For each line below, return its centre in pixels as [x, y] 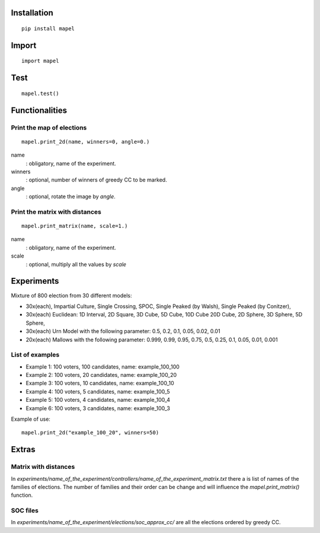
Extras [23, 450]
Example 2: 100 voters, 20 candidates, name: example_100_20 [101, 375]
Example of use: [31, 419]
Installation [32, 13]
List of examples [35, 355]
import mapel [40, 61]
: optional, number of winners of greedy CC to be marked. [96, 180]
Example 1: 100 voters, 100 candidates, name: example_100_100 [103, 367]
